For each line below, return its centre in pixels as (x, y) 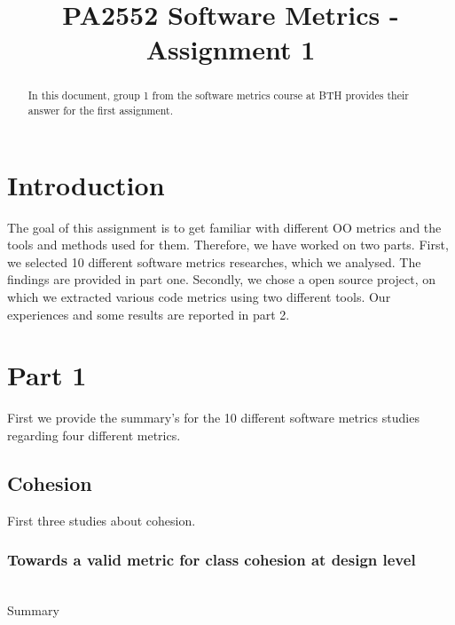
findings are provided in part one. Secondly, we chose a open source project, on (222, 279)
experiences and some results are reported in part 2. (149, 314)
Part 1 (47, 375)
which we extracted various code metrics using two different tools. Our (199, 296)
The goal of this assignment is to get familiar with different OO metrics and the (224, 227)
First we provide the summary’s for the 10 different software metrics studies (213, 418)
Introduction (86, 184)
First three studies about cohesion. (102, 520)
